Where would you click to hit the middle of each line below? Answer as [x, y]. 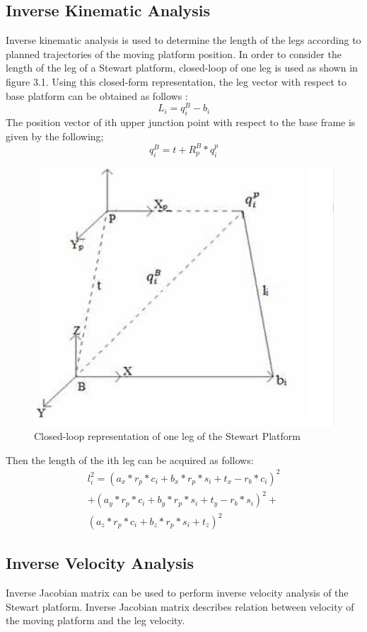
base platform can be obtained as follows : [97, 95]
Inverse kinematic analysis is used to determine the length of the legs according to [183, 40]
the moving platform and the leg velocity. [95, 620]
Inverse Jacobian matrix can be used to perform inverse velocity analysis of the [177, 593]
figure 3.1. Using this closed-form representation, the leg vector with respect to [176, 81]
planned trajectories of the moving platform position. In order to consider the [174, 53]
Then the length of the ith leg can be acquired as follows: [130, 459]
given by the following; [55, 136]
